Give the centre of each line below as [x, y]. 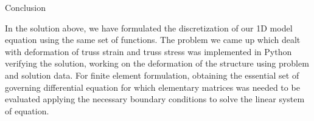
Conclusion [25, 7]
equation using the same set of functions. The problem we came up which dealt [153, 40]
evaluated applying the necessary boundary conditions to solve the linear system [155, 99]
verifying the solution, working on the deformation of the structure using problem [157, 63]
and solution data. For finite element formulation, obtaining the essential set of [152, 75]
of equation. [27, 110]
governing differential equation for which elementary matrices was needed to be [152, 87]
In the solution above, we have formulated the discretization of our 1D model [149, 28]
